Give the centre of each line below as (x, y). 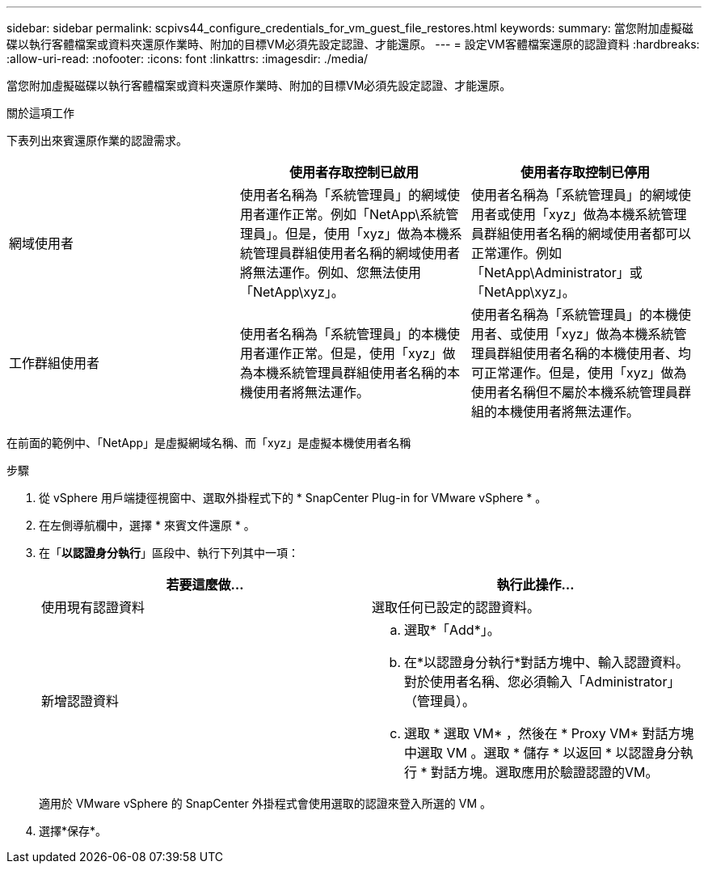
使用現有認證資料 (93, 607)
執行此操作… (535, 585)
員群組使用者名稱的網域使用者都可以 (581, 234)
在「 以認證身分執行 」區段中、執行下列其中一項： (169, 553)
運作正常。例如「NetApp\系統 (356, 214)
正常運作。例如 (516, 253)
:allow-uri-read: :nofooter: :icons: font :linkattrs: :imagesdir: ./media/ (188, 59)
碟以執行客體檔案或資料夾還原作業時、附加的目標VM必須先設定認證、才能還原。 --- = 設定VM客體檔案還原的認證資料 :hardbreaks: (353, 44)
